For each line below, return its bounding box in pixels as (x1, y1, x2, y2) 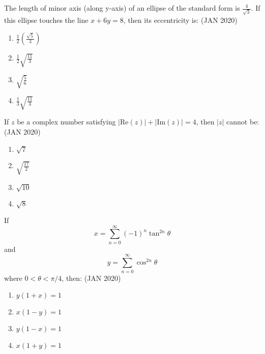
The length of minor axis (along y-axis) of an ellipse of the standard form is (4, 3, 240, 13)
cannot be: (226, 116, 259, 127)
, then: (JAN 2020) (62, 272, 121, 283)
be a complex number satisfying (17, 116, 116, 127)
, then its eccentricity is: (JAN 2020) (123, 14, 238, 25)
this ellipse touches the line (4, 14, 89, 25)
